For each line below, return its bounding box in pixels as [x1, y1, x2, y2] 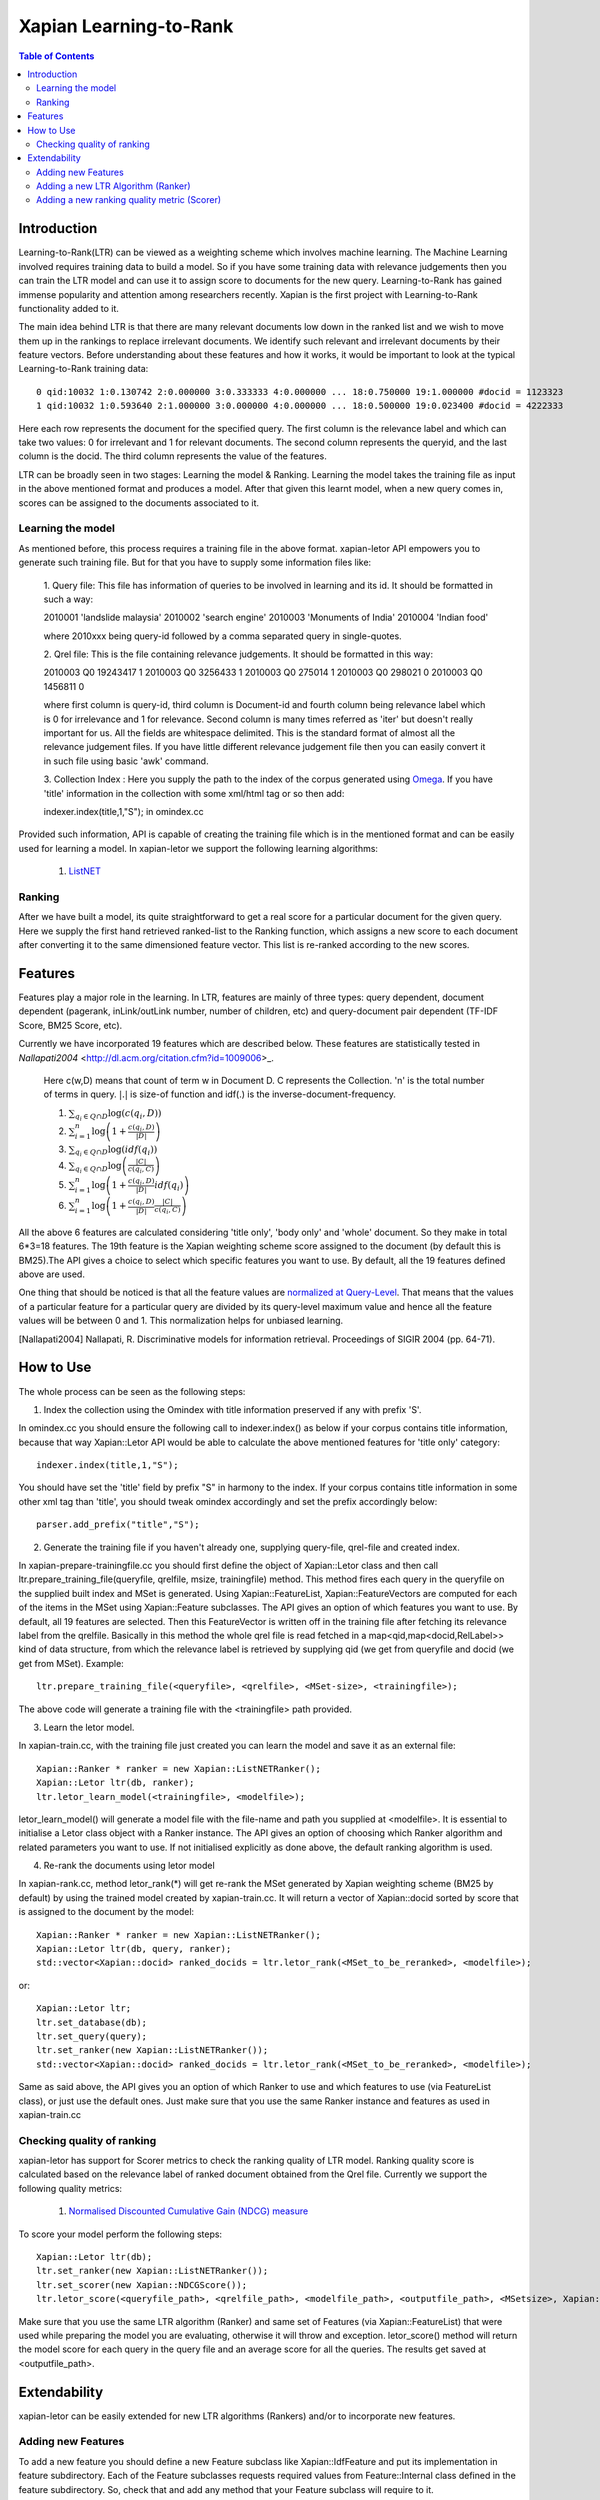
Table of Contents [18, 50, 95, 62]
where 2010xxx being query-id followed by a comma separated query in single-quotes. [43, 630, 402, 642]
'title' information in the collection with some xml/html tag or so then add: [43, 787, 345, 799]
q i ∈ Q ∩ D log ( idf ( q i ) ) [75, 1143, 158, 1159]
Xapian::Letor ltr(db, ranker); [36, 1777, 195, 1789]
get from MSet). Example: [18, 1657, 124, 1669]
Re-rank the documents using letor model [43, 1860, 215, 1872]
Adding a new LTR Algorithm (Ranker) [36, 180, 191, 192]
